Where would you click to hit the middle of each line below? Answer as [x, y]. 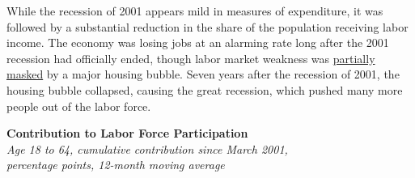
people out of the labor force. [79, 106]
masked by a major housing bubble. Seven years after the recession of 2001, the [203, 74]
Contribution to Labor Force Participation [127, 133]
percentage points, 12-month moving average [116, 165]
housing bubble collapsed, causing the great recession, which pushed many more [205, 89]
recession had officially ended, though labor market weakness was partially [191, 58]
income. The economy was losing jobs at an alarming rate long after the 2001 [198, 42]
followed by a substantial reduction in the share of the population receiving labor [207, 26]
